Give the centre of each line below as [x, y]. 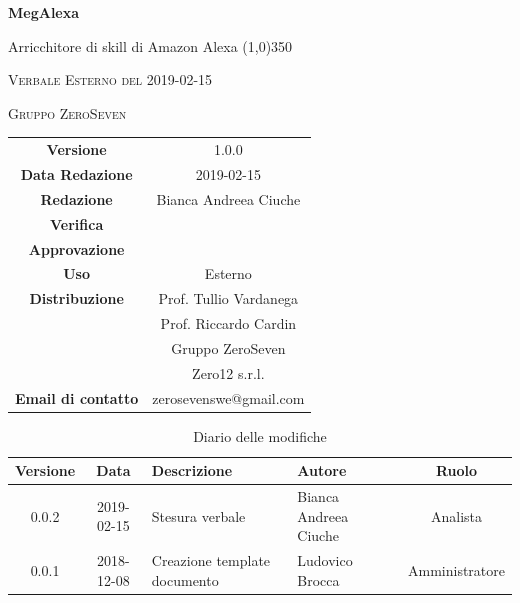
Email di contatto [77, 397]
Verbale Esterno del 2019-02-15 [110, 79]
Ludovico [325, 560]
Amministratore [456, 569]
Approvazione [76, 248]
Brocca [318, 579]
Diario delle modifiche [260, 435]
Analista [456, 515]
